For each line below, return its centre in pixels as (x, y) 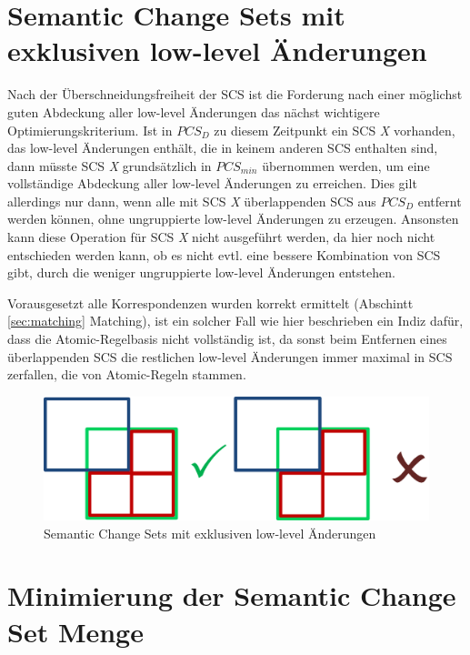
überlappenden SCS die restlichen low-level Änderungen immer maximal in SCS (230, 356)
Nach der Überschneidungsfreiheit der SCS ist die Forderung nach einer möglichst (235, 94)
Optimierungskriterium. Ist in (90, 130)
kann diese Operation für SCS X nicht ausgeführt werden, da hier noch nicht (221, 237)
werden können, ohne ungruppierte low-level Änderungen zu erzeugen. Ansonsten (233, 219)
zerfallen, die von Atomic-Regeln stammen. (127, 374)
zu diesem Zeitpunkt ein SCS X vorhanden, (335, 130)
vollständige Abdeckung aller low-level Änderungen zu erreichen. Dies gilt (212, 183)
